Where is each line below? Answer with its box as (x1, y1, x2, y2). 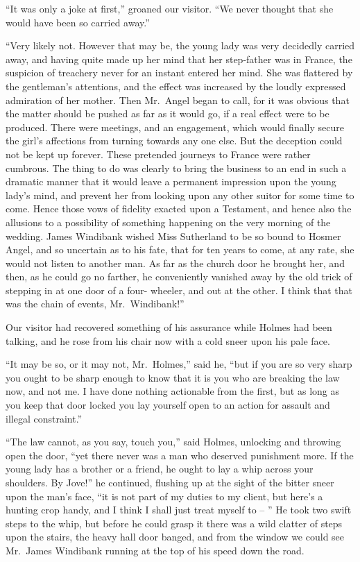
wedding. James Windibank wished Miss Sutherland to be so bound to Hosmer (6, 228, 341, 243)
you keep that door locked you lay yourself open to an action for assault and (6, 398, 330, 412)
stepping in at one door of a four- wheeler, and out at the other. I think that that (6, 282, 352, 297)
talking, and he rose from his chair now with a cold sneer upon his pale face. (6, 333, 330, 348)
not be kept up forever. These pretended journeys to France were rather (6, 146, 311, 161)
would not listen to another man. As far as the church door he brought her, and (6, 255, 345, 270)
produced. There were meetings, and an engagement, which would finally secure (6, 119, 344, 134)
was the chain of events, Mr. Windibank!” (6, 296, 185, 311)
